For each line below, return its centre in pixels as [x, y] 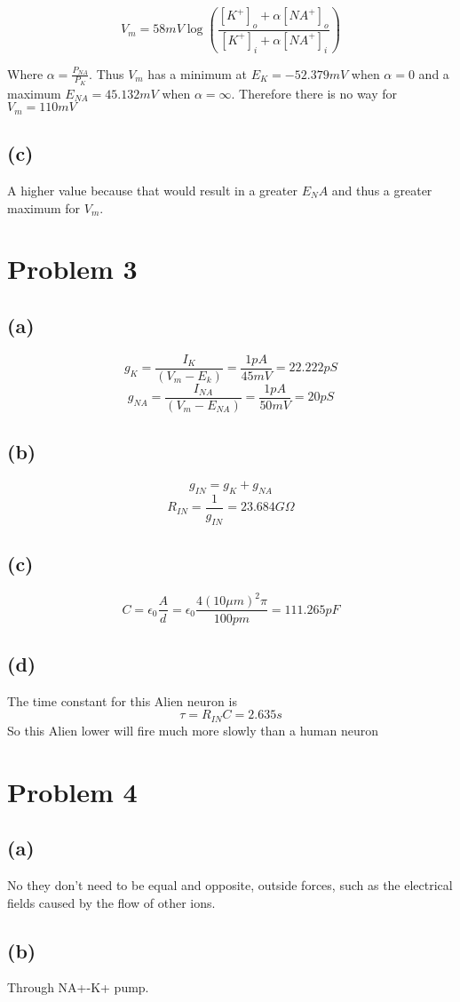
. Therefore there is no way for [314, 93]
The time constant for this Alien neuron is [122, 700]
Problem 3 [72, 269]
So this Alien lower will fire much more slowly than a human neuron [193, 730]
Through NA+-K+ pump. [78, 987]
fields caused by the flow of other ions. [111, 902]
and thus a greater [382, 191]
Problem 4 [72, 791]
